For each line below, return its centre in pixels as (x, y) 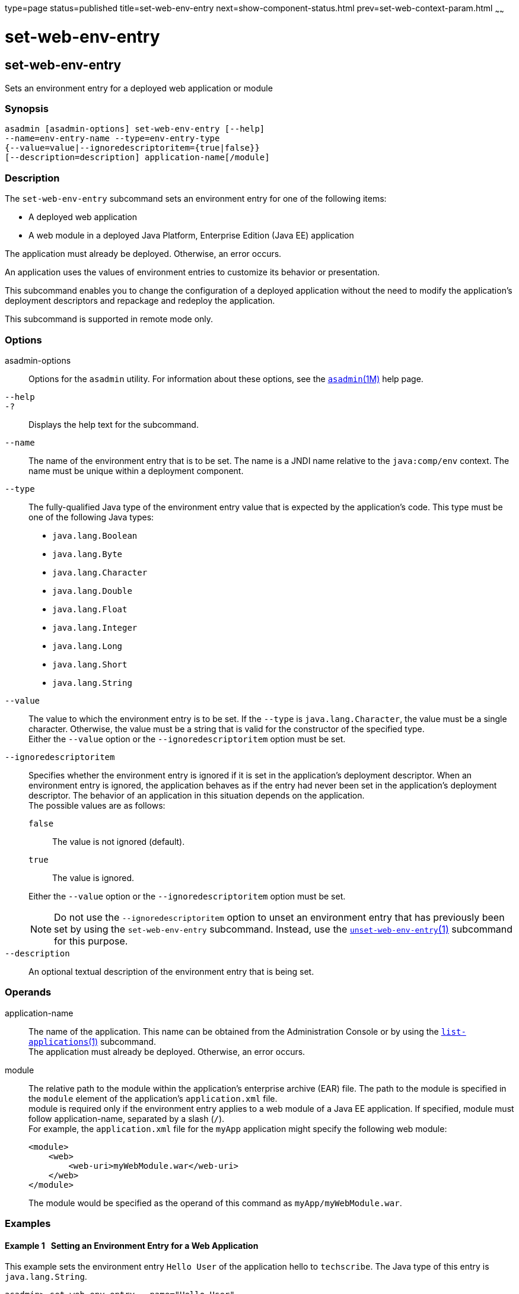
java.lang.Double (92, 591)
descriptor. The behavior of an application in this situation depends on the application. (197, 795)
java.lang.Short (90, 664)
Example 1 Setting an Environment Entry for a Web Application (132, 1245)
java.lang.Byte (87, 554)
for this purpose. (91, 941)
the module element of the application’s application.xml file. (153, 1098)
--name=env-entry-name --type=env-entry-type (112, 139)
